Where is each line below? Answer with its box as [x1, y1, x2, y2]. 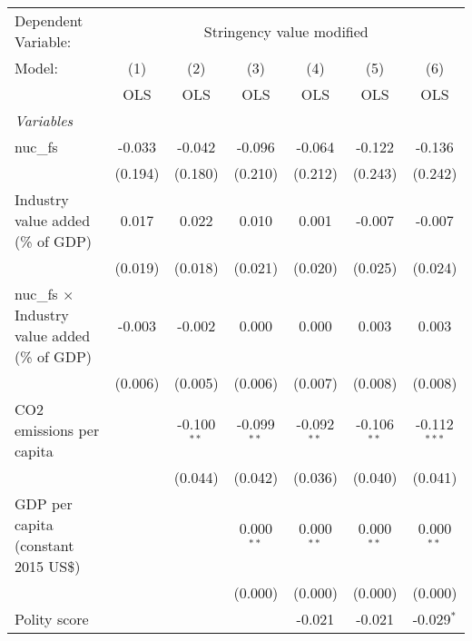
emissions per [15, 419, 100, 440]
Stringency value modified [203, 20, 369, 42]
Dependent [15, 10, 84, 31]
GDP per [15, 493, 73, 514]
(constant [15, 535, 74, 556]
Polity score [15, 608, 89, 629]
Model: [15, 57, 59, 78]
